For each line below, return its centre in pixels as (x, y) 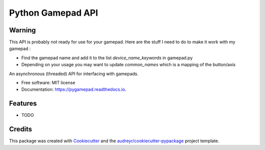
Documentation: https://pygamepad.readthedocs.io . (74, 89)
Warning (23, 30)
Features (23, 104)
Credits (21, 129)
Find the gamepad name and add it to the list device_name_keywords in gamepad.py (107, 58)
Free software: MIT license (48, 83)
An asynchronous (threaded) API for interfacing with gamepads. (74, 74)
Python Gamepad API (53, 13)
